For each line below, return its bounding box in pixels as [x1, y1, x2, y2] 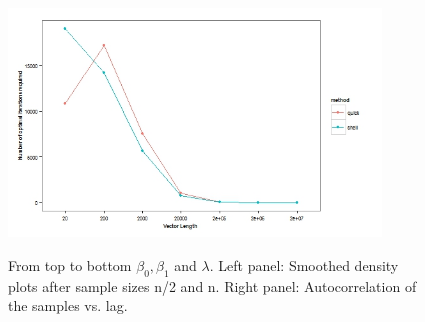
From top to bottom [8, 254, 132, 275]
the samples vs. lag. [8, 295, 128, 316]
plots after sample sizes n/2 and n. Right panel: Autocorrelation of [8, 275, 417, 296]
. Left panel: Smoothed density [209, 254, 399, 275]
